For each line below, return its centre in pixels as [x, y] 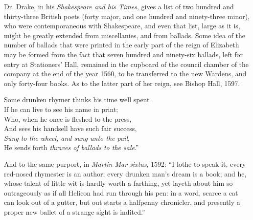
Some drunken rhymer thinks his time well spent [77, 99]
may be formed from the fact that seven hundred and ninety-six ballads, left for [124, 54]
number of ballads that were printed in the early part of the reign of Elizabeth [122, 45]
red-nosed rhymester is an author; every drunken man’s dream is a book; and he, [125, 173]
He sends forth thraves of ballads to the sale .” [71, 147]
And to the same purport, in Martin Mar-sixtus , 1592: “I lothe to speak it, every [125, 164]
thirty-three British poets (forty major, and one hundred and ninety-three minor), [127, 16]
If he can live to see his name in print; [61, 109]
